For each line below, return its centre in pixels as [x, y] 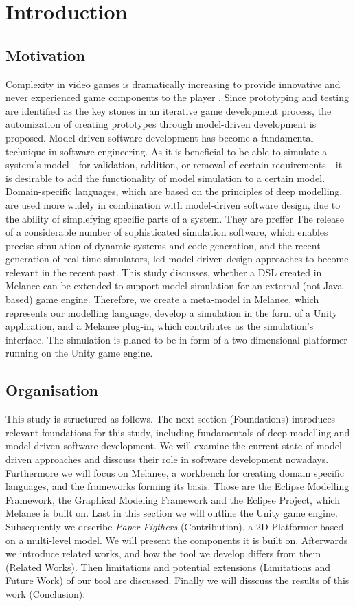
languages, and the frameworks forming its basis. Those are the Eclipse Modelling [177, 486]
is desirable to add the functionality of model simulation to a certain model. [165, 178]
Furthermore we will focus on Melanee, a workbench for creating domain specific [175, 472]
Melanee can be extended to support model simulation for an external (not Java [174, 285]
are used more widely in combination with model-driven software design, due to [173, 204]
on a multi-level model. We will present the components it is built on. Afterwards [177, 540]
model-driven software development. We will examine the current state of [160, 446]
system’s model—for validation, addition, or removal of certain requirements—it [174, 165]
